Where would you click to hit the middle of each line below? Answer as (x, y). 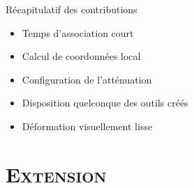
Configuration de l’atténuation (87, 79)
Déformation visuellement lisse (87, 126)
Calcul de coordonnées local (81, 56)
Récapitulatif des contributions (72, 9)
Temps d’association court (78, 32)
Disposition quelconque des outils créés (105, 103)
